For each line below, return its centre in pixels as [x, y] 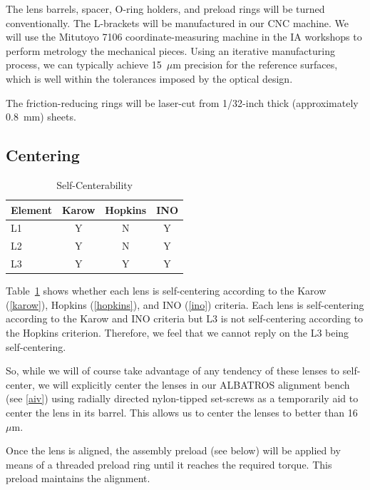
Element [31, 209]
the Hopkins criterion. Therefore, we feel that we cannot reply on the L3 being [178, 332]
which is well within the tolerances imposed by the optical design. [149, 78]
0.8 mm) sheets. [41, 117]
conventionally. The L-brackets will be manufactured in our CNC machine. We [178, 22]
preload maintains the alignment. [78, 478]
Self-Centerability [94, 184]
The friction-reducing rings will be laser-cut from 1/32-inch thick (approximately [182, 102]
